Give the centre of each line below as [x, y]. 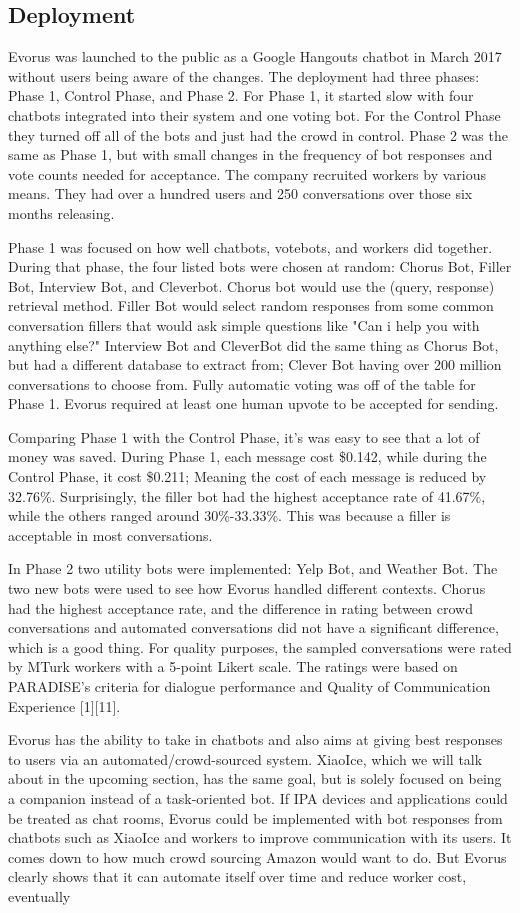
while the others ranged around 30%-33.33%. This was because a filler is [229, 515]
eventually [39, 895]
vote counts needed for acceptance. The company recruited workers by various [247, 173]
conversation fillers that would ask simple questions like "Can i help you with [244, 324]
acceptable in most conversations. [110, 534]
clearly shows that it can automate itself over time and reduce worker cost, [237, 876]
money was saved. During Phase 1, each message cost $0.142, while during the [247, 456]
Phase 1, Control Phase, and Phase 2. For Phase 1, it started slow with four [241, 95]
